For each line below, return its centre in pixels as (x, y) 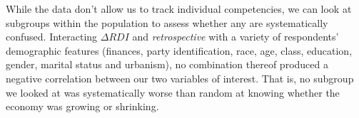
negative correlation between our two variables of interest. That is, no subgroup (180, 78)
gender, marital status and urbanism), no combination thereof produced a (167, 64)
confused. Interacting (52, 37)
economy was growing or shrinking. (82, 106)
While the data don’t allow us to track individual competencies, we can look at (179, 9)
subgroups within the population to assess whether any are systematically (167, 22)
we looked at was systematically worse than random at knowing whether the (173, 92)
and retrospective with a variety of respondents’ (236, 37)
